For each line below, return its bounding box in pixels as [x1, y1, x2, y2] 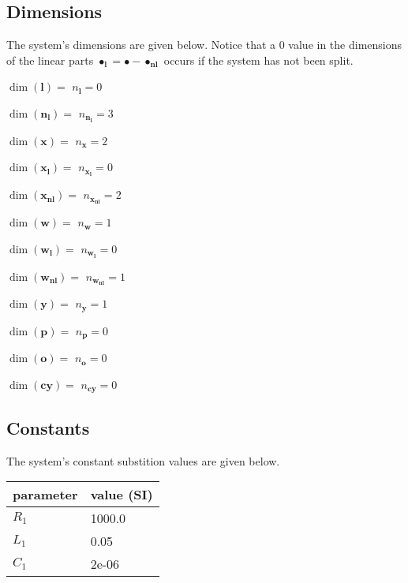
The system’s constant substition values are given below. [6, 452, 280, 469]
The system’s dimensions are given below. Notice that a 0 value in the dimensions [6, 36, 402, 53]
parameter [13, 485, 78, 504]
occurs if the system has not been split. [163, 51, 354, 68]
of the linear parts [6, 51, 94, 68]
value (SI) [90, 485, 153, 504]
